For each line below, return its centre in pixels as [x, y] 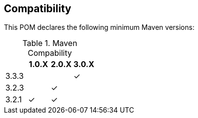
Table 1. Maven [50, 43]
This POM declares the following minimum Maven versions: [99, 27]
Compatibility [38, 9]
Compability [50, 53]
